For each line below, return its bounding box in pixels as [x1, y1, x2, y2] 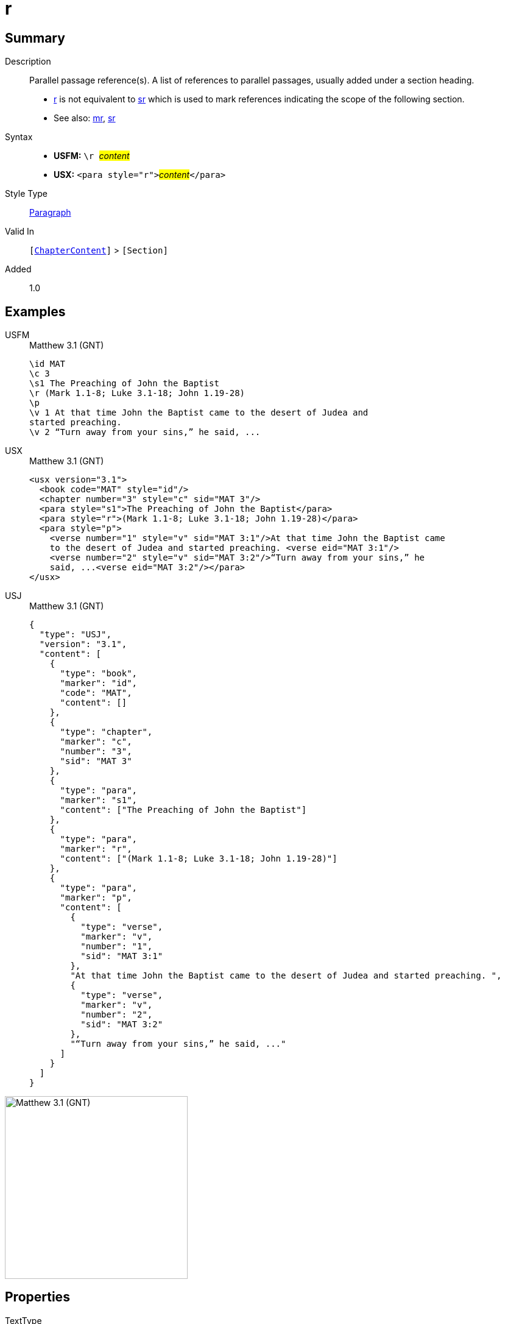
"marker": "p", [60, 893, 132, 903]
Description [5, 56, 51, 67]
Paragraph [29, 207, 71, 218]
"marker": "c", [60, 737, 132, 747]
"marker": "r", [60, 844, 132, 854]
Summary [5, 30, 65, 46]
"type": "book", [60, 668, 138, 679]
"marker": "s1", [60, 795, 138, 805]
